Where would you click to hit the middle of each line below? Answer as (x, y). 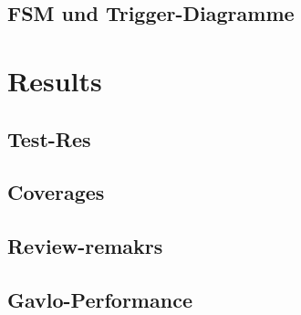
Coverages (56, 192)
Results (55, 80)
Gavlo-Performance (100, 299)
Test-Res (49, 138)
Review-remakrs (85, 246)
